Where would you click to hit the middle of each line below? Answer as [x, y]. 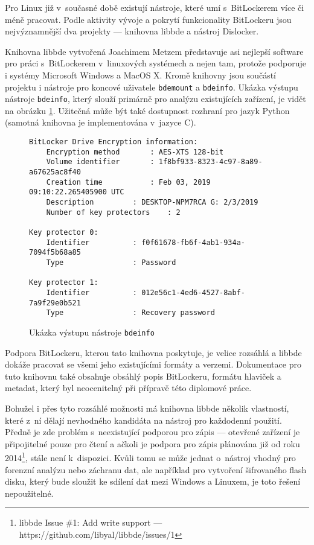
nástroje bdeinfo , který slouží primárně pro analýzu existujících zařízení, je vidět [155, 99]
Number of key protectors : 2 [113, 212]
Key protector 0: [64, 232]
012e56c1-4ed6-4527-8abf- [193, 292]
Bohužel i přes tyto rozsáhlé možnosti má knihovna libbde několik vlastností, [147, 408]
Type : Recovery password [130, 313]
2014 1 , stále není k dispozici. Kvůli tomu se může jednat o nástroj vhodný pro [150, 457]
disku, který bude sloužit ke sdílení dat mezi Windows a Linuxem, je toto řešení [153, 481]
